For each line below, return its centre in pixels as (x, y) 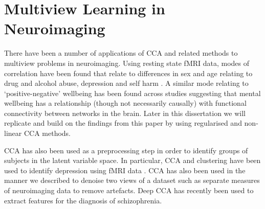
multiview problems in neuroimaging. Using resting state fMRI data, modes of (127, 63)
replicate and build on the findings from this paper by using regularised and (123, 123)
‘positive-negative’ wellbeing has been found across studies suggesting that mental (132, 93)
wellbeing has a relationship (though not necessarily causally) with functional (125, 103)
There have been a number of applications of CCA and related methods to (121, 53)
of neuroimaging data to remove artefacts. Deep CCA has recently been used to (129, 190)
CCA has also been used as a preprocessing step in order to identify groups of (126, 150)
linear (13, 133)
